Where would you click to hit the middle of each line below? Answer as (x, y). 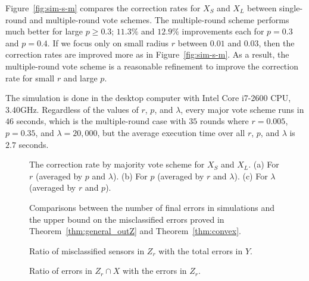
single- (291, 8)
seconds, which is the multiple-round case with (101, 121)
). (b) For (130, 176)
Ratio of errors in (61, 271)
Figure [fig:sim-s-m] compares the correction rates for (103, 8)
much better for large (44, 31)
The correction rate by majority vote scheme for (117, 164)
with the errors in (155, 271)
